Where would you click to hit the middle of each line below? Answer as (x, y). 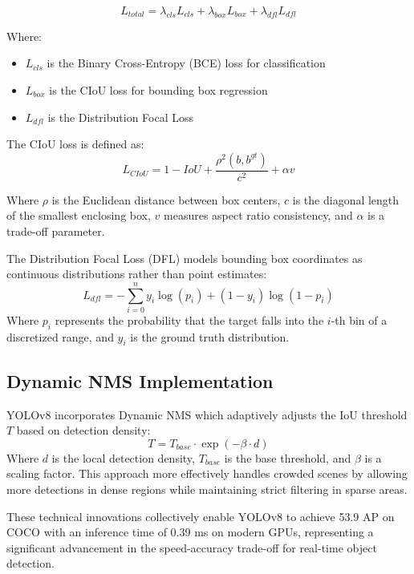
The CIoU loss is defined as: (75, 144)
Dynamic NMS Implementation (140, 380)
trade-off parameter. (56, 230)
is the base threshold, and (288, 457)
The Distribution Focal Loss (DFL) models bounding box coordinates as (185, 258)
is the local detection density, (123, 457)
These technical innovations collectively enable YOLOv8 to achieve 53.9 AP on (201, 516)
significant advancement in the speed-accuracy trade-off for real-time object (192, 547)
